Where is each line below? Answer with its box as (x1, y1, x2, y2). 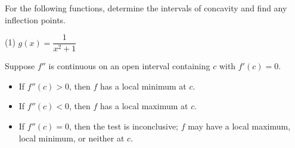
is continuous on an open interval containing (48, 60, 210, 72)
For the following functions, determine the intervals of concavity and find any (5, 2, 287, 14)
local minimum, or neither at (18, 131, 125, 144)
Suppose (5, 60, 35, 72)
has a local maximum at (100, 100, 188, 112)
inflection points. (5, 13, 66, 26)
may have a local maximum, (188, 120, 291, 132)
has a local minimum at (100, 79, 187, 92)
